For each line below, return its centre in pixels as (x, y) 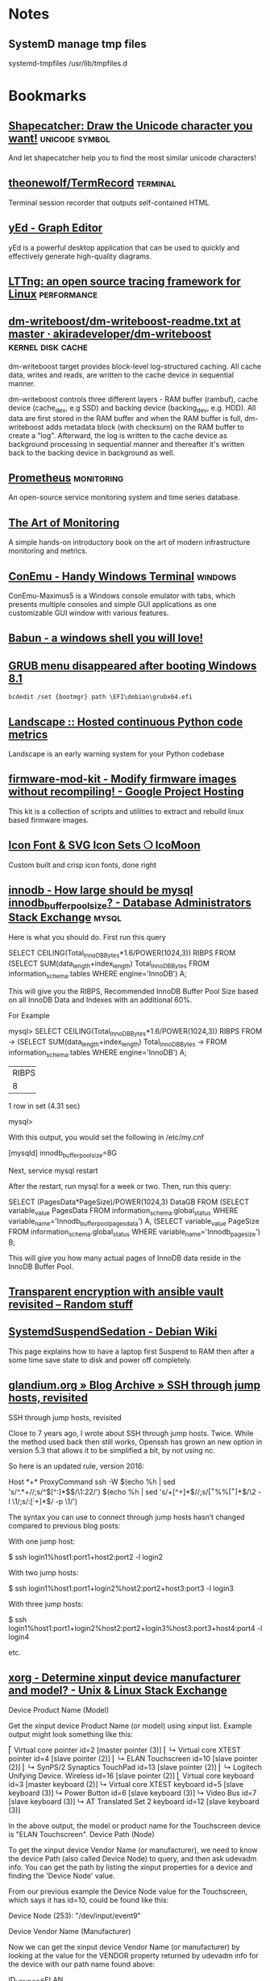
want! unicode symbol (59, 138)
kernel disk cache (48, 347)
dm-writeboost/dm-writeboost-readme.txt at (125, 321)
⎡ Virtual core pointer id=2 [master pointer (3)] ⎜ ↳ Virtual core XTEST (125, 1750)
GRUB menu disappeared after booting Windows (133, 666)
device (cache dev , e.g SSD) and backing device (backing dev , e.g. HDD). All (132, 409)
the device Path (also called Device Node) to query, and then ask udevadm (133, 1858)
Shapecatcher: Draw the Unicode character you (131, 126)
